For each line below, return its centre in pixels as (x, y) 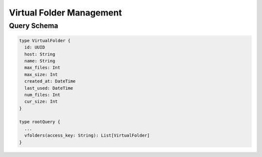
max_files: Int (42, 68)
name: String (40, 61)
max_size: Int (41, 74)
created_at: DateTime (50, 81)
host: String (40, 54)
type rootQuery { (40, 122)
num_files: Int (42, 95)
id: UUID (35, 47)
